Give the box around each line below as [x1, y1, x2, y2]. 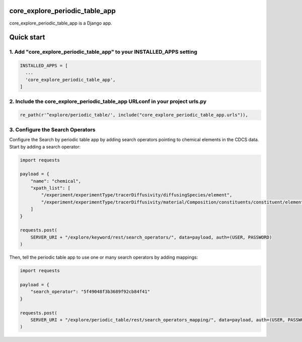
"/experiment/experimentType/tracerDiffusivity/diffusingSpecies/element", [41, 192, 233, 198]
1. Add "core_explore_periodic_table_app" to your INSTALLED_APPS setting [9, 48, 197, 55]
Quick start [9, 33, 45, 42]
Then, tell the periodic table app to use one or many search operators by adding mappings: [9, 254, 198, 261]
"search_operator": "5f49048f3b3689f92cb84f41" [30, 289, 150, 295]
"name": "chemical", [30, 178, 82, 184]
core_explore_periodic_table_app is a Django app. [9, 20, 113, 26]
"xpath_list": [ [30, 185, 70, 191]
